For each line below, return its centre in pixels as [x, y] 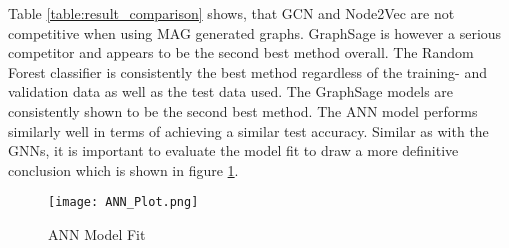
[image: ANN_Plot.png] [123, 202]
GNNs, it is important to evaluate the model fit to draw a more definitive [233, 150]
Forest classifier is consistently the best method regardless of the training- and [248, 71]
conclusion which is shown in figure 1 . [123, 169]
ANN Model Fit [97, 234]
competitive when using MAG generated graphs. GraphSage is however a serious [255, 32]
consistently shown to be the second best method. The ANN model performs [243, 110]
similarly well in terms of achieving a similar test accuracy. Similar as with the [248, 130]
